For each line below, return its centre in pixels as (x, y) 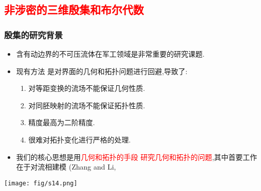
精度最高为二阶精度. (62, 122)
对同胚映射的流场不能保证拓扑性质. (87, 105)
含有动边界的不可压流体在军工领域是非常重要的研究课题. (110, 54)
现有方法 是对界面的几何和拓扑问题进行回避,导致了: (102, 71)
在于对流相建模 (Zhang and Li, (66, 167)
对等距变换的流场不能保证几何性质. (87, 88)
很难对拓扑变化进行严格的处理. (80, 139)
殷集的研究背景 (34, 34)
